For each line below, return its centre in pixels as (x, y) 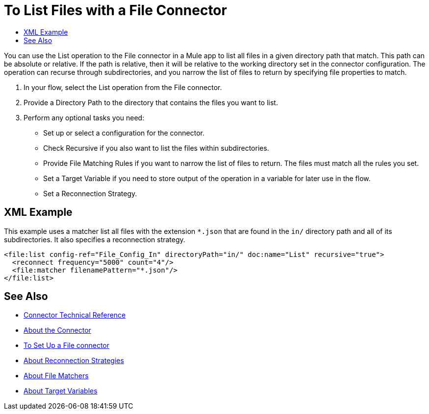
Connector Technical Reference (75, 315)
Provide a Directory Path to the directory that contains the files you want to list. (151, 102)
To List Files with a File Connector (115, 10)
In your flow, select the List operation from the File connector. (123, 87)
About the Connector (57, 330)
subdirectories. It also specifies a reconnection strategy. (95, 239)
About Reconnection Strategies (74, 361)
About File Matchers (56, 376)
